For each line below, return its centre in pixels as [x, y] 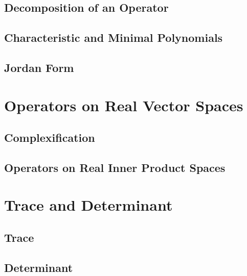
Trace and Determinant [88, 205]
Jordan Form [39, 67]
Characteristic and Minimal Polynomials [114, 37]
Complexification [50, 137]
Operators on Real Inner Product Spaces [115, 167]
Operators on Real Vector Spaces [124, 105]
